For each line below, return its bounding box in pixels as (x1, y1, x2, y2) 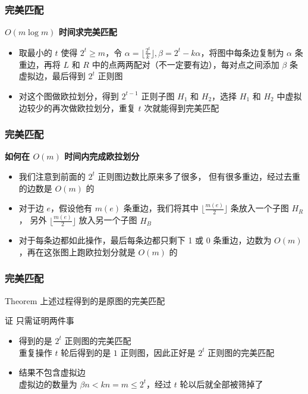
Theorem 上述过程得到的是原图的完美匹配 (5, 294, 165, 307)
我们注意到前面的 (18, 170, 86, 182)
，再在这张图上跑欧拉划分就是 (18, 245, 136, 258)
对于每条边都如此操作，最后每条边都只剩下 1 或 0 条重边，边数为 (18, 234, 272, 246)
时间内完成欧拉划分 (64, 150, 140, 162)
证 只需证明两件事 (5, 314, 74, 327)
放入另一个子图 (78, 214, 137, 226)
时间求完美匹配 (58, 26, 117, 38)
